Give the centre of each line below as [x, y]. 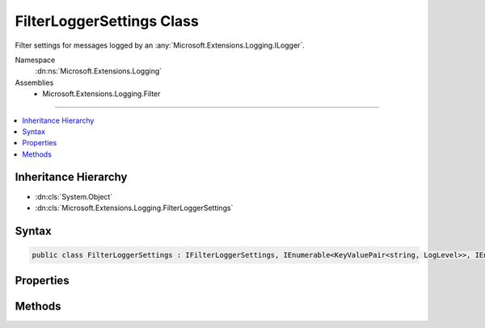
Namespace [35, 60]
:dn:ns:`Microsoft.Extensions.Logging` [99, 71]
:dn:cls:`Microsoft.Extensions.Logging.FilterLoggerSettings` [134, 208]
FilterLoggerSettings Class [107, 21]
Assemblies [34, 82]
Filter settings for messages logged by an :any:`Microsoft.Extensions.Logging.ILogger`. [160, 45]
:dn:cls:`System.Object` [74, 196]
